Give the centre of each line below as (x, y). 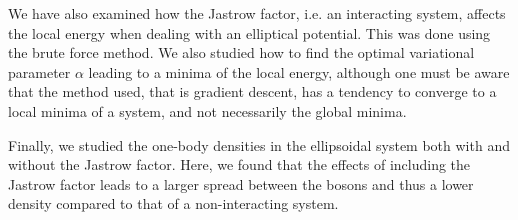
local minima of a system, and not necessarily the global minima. (207, 110)
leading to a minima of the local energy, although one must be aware (299, 71)
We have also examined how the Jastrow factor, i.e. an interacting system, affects (257, 13)
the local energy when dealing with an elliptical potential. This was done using (249, 32)
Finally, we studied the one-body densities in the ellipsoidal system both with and (259, 144)
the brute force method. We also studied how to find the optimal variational (241, 52)
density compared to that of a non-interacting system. (173, 203)
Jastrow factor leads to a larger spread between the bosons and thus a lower (241, 183)
